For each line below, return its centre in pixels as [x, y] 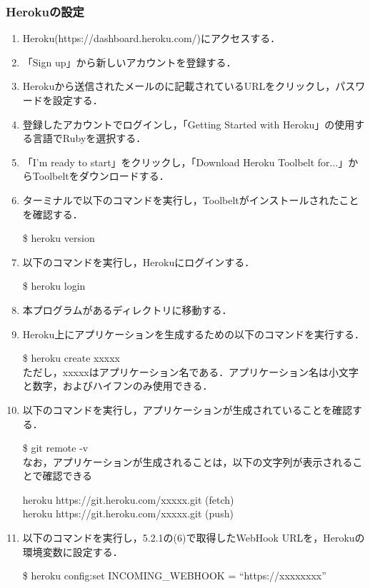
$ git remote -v [55, 448]
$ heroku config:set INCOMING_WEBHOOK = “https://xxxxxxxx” [174, 576]
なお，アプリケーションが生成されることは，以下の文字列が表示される [187, 461]
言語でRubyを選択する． [89, 138]
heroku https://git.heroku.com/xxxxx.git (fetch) [128, 499]
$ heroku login [54, 286]
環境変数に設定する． [72, 551]
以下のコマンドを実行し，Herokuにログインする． [139, 262]
